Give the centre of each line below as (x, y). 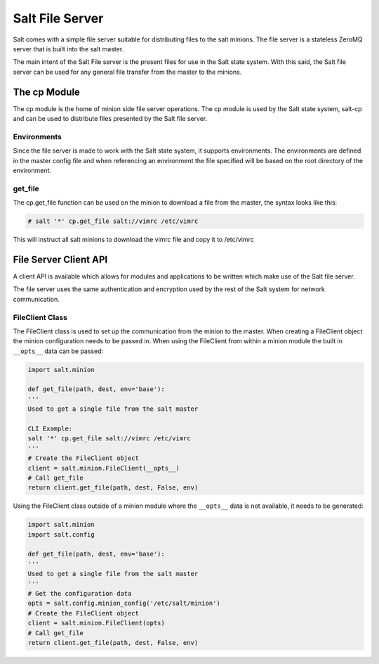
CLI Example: (50, 428)
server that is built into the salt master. (68, 49)
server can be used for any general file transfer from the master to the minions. (127, 72)
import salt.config (61, 534)
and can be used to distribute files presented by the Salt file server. (110, 119)
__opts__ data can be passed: (58, 351)
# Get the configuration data (80, 594)
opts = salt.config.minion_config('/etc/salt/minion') (124, 604)
